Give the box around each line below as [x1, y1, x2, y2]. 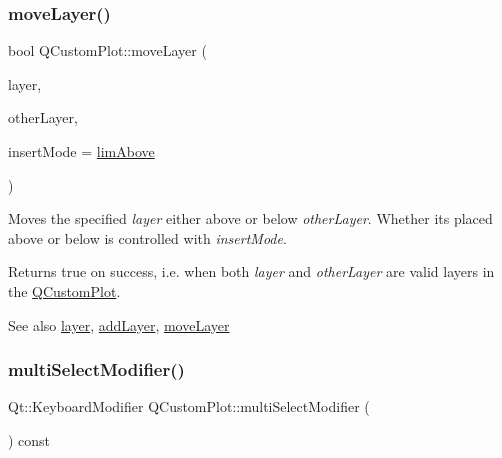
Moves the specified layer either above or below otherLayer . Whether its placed [8, 208, 493, 229]
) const [8, 429, 51, 450]
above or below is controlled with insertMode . [8, 227, 287, 248]
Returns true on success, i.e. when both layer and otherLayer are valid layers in [8, 261, 495, 282]
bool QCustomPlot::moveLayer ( [8, 40, 207, 61]
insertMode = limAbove [8, 141, 155, 161]
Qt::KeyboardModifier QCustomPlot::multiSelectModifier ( [8, 396, 370, 417]
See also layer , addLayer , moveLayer [8, 314, 230, 335]
